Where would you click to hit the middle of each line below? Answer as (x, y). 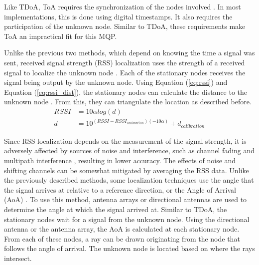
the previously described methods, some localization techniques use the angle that (129, 180)
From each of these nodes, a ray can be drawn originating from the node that (122, 238)
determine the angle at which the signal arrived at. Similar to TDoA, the (116, 209)
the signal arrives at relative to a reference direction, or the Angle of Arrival (120, 189)
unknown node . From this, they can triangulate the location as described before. (128, 102)
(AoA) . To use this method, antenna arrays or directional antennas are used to (126, 199)
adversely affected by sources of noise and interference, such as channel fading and (129, 150)
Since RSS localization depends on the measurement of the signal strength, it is (125, 140)
